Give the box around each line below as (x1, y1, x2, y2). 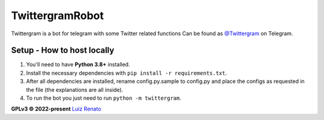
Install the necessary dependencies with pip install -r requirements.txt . (26, 69, 227, 76)
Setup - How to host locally (11, 45, 115, 56)
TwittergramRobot (11, 9, 104, 22)
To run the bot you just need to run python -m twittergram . (26, 94, 181, 101)
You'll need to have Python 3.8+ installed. (26, 61, 130, 68)
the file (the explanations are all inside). (26, 86, 124, 93)
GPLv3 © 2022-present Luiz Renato (11, 105, 101, 113)
